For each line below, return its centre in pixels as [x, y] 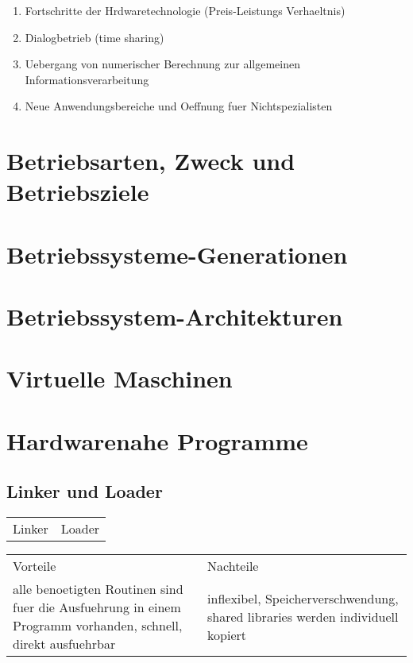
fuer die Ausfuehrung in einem [97, 607]
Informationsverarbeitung [87, 79]
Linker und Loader [85, 491]
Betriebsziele [78, 192]
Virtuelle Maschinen [120, 378]
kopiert [227, 634]
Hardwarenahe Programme [157, 440]
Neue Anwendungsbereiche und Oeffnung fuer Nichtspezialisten [179, 106]
